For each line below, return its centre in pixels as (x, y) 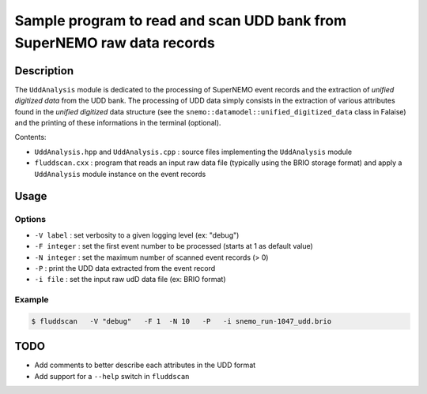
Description (44, 71)
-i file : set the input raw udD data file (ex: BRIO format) (130, 280)
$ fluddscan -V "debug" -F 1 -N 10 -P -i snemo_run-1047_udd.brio (181, 321)
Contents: (30, 137)
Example (32, 300)
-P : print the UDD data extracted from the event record (125, 268)
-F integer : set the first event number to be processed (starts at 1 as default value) (174, 246)
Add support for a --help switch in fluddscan (112, 376)
